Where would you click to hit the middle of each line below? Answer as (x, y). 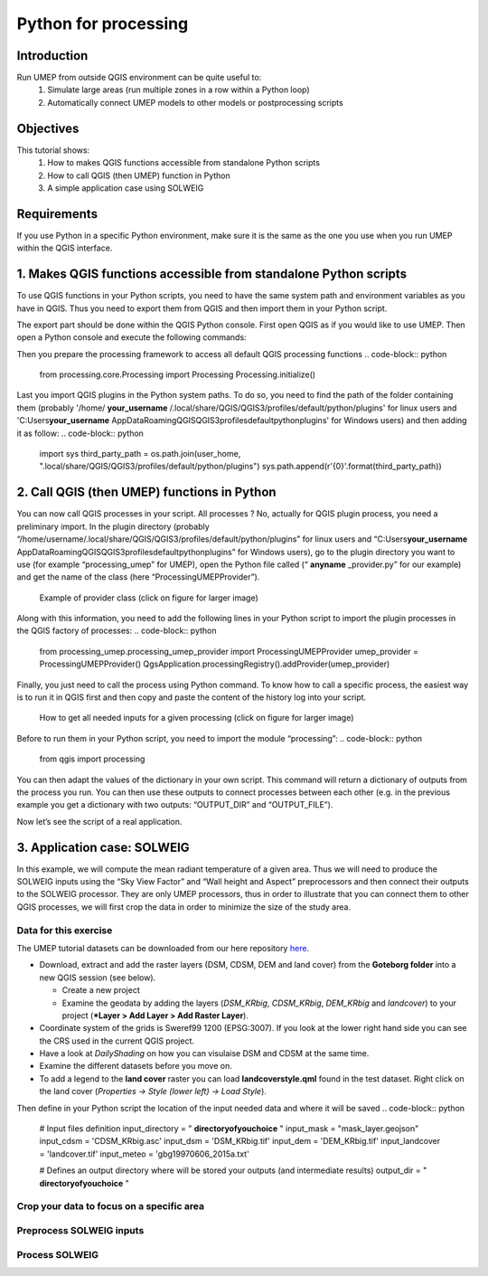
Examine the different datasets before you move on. (136, 1066)
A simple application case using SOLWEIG (126, 188)
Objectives (48, 128)
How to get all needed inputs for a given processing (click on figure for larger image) (197, 718)
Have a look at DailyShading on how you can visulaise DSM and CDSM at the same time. (204, 1054)
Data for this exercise (65, 930)
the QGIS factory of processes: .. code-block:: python (117, 631)
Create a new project (101, 990)
